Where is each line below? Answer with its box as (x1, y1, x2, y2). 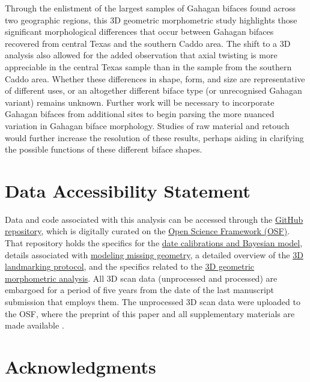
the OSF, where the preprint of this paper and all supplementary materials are (5, 307, 295, 320)
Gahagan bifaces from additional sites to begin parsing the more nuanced (5, 108, 275, 120)
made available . (5, 319, 64, 332)
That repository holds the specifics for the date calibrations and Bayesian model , (5, 237, 303, 249)
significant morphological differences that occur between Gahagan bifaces (5, 25, 274, 38)
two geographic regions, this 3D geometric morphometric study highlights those (5, 13, 297, 26)
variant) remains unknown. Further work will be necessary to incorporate (5, 95, 275, 108)
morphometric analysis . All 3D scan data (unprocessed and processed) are (5, 271, 278, 284)
